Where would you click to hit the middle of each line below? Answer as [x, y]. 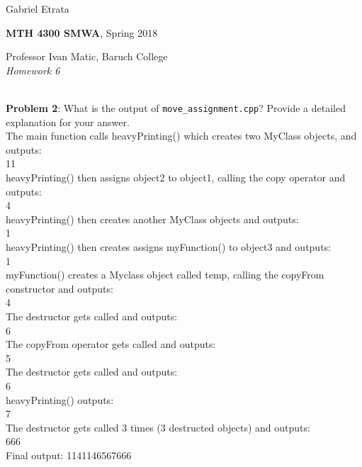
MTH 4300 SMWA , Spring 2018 [82, 32]
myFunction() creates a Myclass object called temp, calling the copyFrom [165, 275]
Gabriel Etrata [38, 9]
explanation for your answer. [68, 122]
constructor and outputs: [60, 288]
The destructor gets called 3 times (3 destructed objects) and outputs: [158, 427]
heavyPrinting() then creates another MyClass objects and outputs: [152, 219]
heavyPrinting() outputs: [60, 399]
